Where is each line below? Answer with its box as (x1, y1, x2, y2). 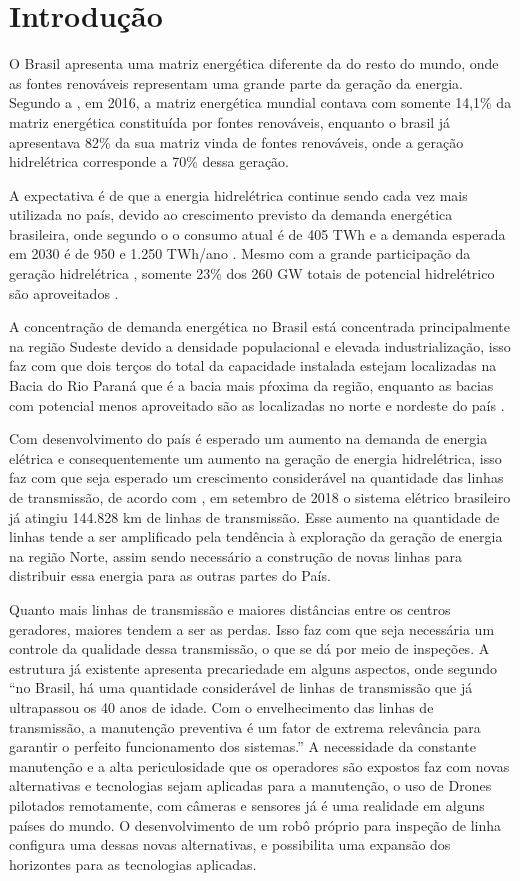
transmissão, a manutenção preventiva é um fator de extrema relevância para (9, 716, 481, 737)
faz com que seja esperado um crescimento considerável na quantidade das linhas (9, 467, 504, 488)
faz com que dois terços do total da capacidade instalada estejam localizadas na (9, 355, 497, 376)
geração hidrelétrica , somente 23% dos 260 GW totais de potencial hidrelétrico (9, 263, 495, 284)
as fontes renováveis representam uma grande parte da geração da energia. (9, 72, 463, 93)
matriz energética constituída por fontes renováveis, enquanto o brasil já (9, 111, 451, 132)
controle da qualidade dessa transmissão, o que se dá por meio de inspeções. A (9, 638, 490, 659)
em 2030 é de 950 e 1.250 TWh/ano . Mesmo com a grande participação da (9, 243, 471, 264)
